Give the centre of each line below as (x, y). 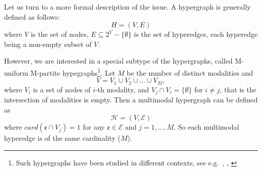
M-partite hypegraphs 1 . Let (73, 72)
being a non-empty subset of (48, 44)
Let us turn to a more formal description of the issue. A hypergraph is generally (127, 7)
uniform (16, 72)
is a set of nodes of (62, 89)
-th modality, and (122, 89)
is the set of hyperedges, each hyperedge (196, 34)
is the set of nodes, (60, 34)
